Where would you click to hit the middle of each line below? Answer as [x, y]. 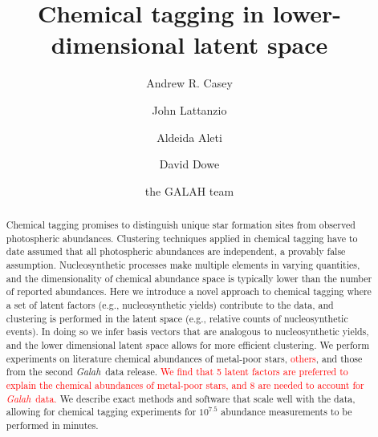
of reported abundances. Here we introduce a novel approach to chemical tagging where [189, 291]
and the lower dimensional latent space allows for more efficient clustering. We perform [188, 344]
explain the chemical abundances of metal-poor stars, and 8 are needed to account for [185, 384]
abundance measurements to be [287, 412]
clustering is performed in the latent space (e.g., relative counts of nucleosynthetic [177, 318]
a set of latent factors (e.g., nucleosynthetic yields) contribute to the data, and [170, 305]
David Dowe [189, 164]
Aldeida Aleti [189, 137]
